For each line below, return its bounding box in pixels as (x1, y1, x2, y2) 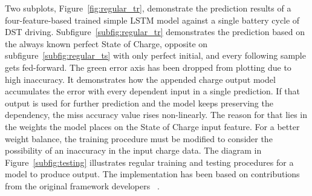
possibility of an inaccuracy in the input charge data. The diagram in (5, 144, 262, 157)
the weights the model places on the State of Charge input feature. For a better (5, 120, 300, 132)
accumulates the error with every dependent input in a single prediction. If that (5, 85, 301, 97)
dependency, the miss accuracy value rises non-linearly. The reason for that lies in (5, 108, 307, 121)
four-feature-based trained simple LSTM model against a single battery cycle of (5, 13, 300, 26)
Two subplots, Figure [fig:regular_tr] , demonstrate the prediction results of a (5, 2, 291, 14)
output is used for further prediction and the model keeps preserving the (5, 96, 273, 109)
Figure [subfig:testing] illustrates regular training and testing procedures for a (5, 155, 294, 168)
